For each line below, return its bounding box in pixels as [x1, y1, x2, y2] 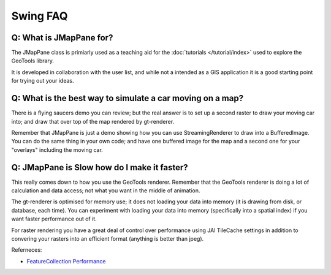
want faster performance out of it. [11, 215, 97, 223]
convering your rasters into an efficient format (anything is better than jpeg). [11, 235, 204, 242]
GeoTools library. [11, 57, 55, 64]
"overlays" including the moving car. [11, 146, 104, 153]
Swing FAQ [11, 9, 68, 23]
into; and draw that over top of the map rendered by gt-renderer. [11, 118, 175, 125]
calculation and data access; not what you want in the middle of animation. [11, 187, 200, 194]
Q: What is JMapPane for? [11, 32, 113, 43]
